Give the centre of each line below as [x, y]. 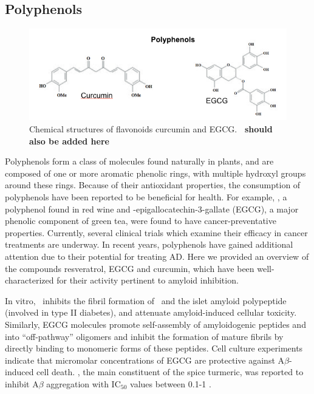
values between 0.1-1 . [171, 383]
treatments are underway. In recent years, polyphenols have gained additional [149, 244]
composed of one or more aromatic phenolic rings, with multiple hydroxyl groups [155, 173]
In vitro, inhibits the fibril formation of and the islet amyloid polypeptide [146, 300]
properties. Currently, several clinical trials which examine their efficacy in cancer [156, 232]
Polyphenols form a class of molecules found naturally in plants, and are [139, 161]
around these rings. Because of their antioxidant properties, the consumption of [153, 185]
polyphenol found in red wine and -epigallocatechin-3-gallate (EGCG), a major [152, 209]
